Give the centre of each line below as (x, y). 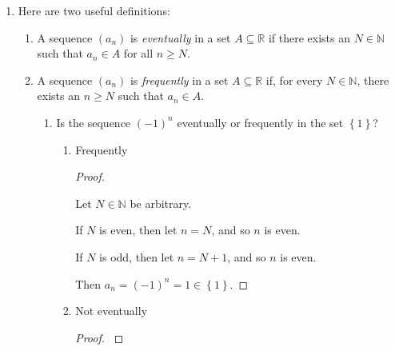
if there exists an (309, 37)
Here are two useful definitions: (94, 10)
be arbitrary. (161, 203)
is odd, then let (137, 256)
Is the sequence (94, 122)
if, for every (294, 80)
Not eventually (112, 311)
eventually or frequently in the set (260, 122)
